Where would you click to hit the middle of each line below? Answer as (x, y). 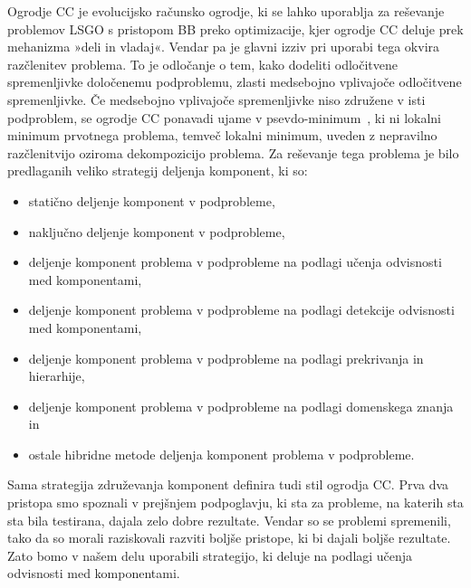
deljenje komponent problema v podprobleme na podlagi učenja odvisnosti (235, 262)
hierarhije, (57, 376)
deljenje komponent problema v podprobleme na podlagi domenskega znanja (241, 406)
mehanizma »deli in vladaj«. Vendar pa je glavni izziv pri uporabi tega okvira (224, 47)
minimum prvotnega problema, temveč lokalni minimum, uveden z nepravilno (222, 135)
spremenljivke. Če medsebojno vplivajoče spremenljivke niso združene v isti (216, 99)
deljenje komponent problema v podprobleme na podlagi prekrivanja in (226, 358)
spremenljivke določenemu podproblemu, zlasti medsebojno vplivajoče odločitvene (235, 82)
